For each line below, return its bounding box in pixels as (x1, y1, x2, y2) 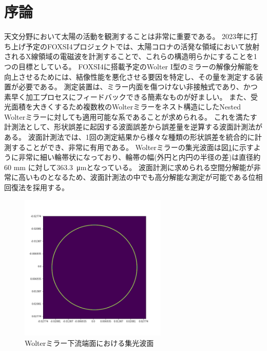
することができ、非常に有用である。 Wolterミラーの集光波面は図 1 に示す (11, 141, 254, 152)
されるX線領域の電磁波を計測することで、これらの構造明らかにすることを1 (4, 51, 257, 62)
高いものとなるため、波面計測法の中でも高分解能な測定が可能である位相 (18, 172, 263, 182)
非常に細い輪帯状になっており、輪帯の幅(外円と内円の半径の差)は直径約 (18, 152, 261, 162)
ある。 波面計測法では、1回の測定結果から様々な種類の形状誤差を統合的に (4, 132, 255, 142)
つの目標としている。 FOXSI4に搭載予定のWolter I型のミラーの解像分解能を (4, 61, 259, 71)
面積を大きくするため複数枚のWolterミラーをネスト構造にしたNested (11, 101, 241, 112)
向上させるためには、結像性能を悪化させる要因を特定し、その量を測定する (4, 71, 256, 82)
